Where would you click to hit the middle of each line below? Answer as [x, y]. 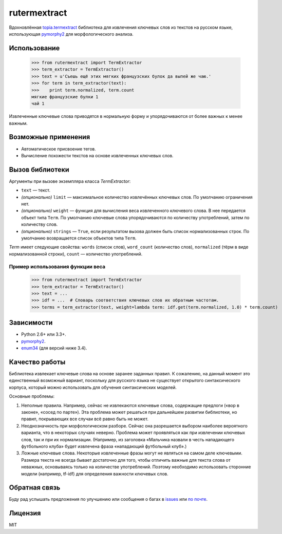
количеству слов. [39, 224]
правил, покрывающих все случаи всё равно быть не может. [85, 419]
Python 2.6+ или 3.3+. [44, 334]
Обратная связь [35, 488]
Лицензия [25, 513]
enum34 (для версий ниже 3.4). [54, 348]
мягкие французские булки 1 [65, 97]
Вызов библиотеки [39, 169]
